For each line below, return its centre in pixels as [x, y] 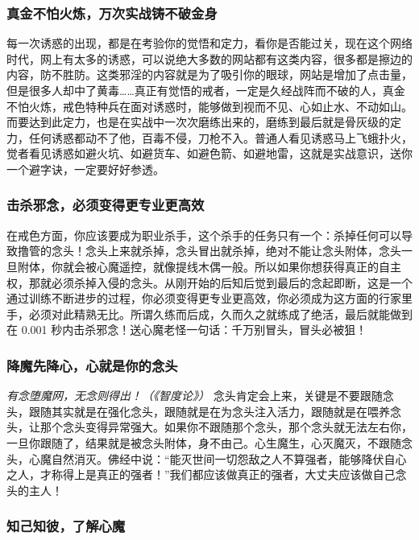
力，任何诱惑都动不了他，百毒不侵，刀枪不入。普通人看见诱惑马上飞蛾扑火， [209, 137]
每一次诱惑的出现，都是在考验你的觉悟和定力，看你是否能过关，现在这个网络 [209, 43]
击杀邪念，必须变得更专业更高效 [106, 205]
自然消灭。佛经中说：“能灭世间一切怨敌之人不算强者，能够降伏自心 [229, 458]
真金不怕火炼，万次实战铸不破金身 [112, 12]
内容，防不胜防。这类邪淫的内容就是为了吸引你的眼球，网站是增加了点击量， [209, 74]
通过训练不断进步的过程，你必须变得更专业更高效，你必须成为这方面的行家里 [209, 298]
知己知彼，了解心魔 [66, 526]
